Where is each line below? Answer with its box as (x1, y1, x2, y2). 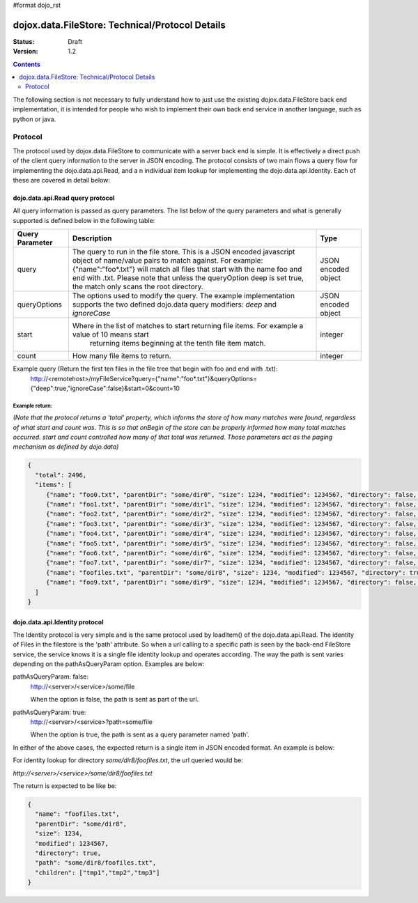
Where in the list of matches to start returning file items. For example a (72, 321, 304, 331)
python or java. (13, 115, 56, 123)
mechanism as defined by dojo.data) (13, 442, 119, 451)
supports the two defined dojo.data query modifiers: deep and (72, 300, 277, 309)
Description (72, 233, 112, 243)
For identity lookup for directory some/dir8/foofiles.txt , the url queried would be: (13, 756, 244, 764)
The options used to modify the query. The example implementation (72, 291, 295, 301)
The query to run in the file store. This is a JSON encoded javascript (72, 247, 295, 257)
